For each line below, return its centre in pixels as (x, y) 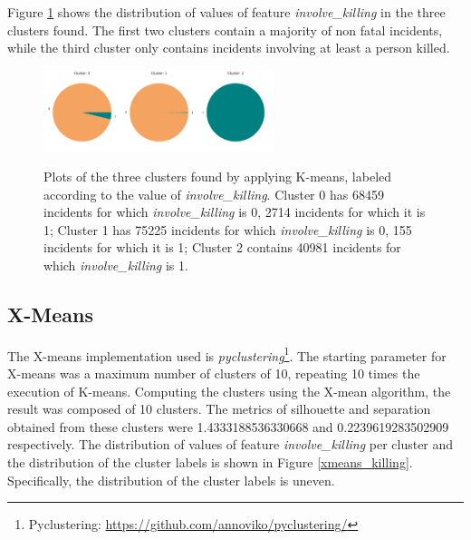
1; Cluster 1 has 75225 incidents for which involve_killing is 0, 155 (228, 229)
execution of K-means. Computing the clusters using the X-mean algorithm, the (229, 391)
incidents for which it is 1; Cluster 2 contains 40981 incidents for (222, 247)
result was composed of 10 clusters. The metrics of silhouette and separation (219, 409)
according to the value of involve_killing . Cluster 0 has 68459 (214, 194)
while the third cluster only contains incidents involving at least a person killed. (229, 48)
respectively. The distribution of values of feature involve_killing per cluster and (231, 444)
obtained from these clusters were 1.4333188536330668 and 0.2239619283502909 (228, 426)
